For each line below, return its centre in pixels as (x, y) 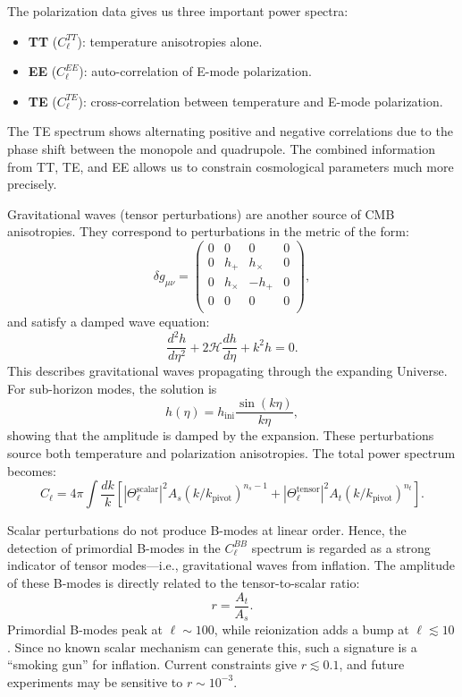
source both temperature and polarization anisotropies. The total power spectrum (231, 453)
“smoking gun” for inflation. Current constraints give (152, 664)
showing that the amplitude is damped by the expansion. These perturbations (221, 435)
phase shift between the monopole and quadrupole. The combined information (221, 148)
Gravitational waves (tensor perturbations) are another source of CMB (201, 213)
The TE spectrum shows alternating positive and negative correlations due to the (230, 131)
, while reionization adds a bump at (311, 629)
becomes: (32, 470)
